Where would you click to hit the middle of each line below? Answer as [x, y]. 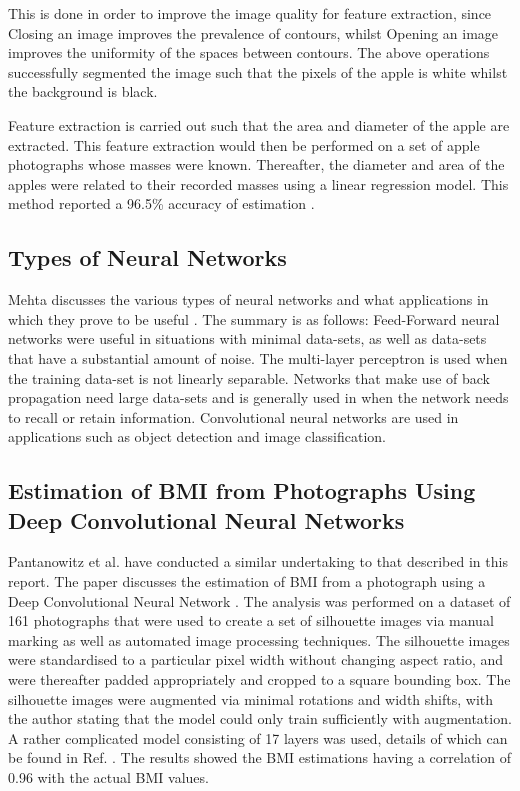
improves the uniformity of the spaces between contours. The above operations [249, 52]
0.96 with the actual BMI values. [108, 777]
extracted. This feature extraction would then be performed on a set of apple [244, 144]
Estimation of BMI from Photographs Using [242, 490]
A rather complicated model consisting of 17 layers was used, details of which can [258, 737]
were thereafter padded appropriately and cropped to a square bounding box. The [259, 679]
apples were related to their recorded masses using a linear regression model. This [258, 183]
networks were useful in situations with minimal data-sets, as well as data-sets [247, 338]
